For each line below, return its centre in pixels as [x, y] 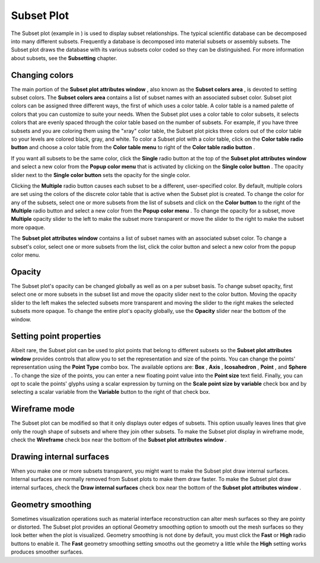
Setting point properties [56, 336]
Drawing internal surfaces [60, 456]
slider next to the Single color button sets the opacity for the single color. [101, 175]
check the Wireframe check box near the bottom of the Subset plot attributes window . [119, 440]
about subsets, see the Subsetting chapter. [64, 58]
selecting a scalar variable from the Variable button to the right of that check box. [111, 392]
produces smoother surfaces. [47, 552]
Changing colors [42, 75]
